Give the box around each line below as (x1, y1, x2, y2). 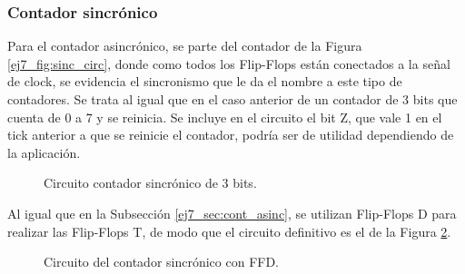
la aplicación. (7, 142, 81, 161)
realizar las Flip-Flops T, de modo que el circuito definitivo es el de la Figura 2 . (7, 221, 451, 240)
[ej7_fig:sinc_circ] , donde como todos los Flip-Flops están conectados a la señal (7, 54, 450, 73)
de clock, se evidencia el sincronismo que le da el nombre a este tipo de (7, 72, 402, 91)
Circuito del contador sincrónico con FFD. (44, 252, 280, 271)
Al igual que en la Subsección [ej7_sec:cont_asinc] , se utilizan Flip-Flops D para (7, 203, 457, 222)
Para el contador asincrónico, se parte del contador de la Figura (7, 36, 362, 55)
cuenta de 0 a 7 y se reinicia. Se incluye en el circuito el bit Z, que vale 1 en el (7, 107, 442, 126)
